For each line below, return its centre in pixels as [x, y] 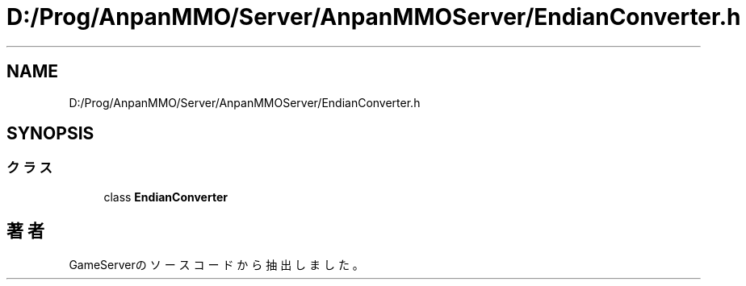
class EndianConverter [166, 197]
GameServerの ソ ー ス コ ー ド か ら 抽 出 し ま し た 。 [216, 264]
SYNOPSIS [50, 134]
